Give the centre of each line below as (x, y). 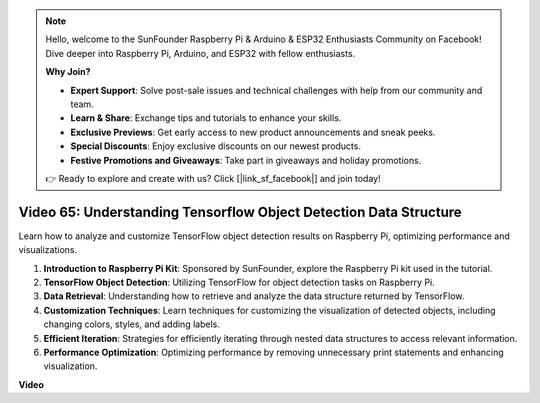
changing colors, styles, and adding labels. (131, 324)
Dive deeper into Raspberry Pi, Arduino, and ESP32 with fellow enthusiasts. (200, 53)
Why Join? (68, 72)
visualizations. (48, 250)
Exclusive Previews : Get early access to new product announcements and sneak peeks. (253, 132)
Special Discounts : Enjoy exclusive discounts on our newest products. (216, 146)
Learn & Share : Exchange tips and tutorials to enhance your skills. (206, 118)
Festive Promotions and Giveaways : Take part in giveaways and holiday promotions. (246, 160)
